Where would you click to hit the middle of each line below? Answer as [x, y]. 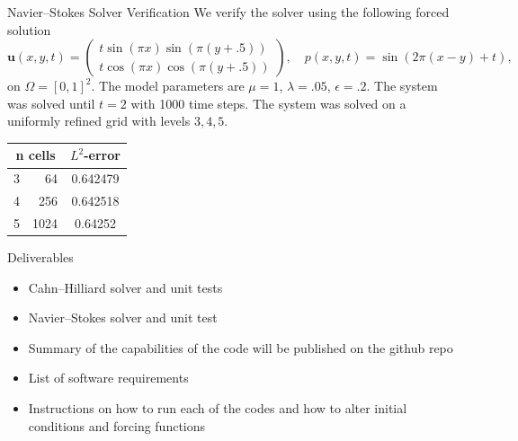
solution [29, 29]
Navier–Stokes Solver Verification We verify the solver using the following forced [228, 12]
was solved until [51, 103]
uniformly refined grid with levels [99, 121]
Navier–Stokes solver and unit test [123, 318]
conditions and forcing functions [117, 425]
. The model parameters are [168, 86]
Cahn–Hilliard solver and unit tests [125, 287]
